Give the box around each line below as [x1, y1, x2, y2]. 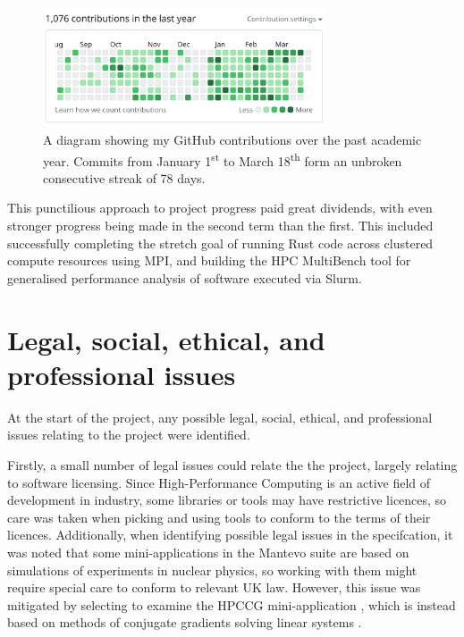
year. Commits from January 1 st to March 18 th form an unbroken [43, 148, 402, 170]
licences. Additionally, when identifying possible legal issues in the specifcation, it [7, 525, 453, 544]
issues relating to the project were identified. [7, 425, 250, 444]
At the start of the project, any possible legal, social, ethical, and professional [7, 407, 433, 426]
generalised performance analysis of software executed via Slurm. [7, 268, 362, 287]
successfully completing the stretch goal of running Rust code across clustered [7, 233, 434, 252]
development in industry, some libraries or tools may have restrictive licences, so [7, 490, 447, 509]
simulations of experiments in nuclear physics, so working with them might [7, 560, 418, 579]
